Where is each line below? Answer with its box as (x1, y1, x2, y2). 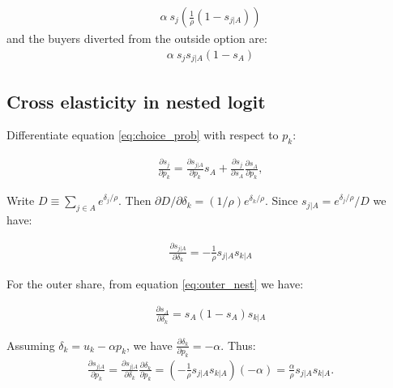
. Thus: (220, 336, 256, 353)
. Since (264, 192, 298, 209)
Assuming (6, 336, 55, 353)
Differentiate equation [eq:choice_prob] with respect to (6, 126, 279, 143)
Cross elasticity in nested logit (6, 88, 266, 113)
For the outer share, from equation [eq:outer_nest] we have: (6, 275, 304, 292)
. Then (118, 192, 152, 209)
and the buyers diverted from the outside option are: (6, 30, 267, 47)
